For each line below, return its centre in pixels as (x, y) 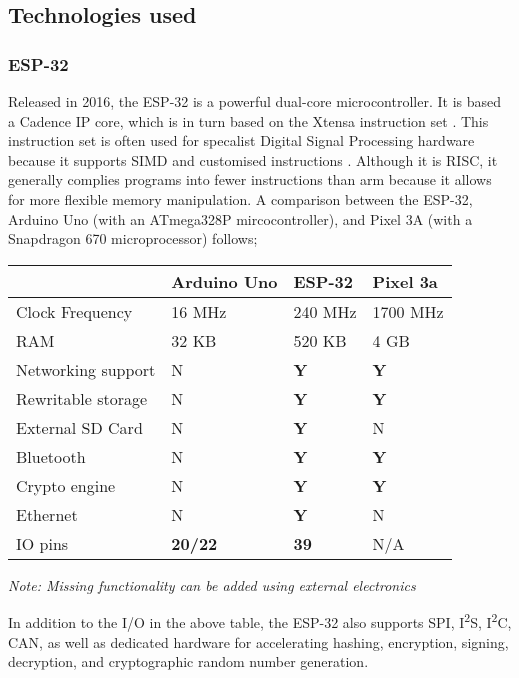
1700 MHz (408, 311)
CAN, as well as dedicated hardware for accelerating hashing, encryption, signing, (258, 641)
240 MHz (325, 311)
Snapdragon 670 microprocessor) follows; (133, 238)
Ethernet (47, 514)
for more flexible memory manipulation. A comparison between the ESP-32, (240, 198)
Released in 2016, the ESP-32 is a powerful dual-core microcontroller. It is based (255, 101)
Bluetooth (51, 456)
